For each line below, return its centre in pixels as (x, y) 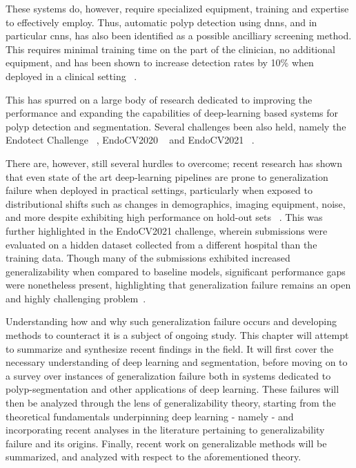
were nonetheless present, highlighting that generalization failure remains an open (178, 285)
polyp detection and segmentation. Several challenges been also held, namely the (176, 126)
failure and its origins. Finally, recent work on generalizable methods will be (166, 443)
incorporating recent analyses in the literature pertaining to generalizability (165, 430)
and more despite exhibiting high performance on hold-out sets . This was (164, 217)
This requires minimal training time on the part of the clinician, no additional (170, 49)
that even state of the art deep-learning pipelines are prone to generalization (167, 176)
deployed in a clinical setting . (71, 76)
